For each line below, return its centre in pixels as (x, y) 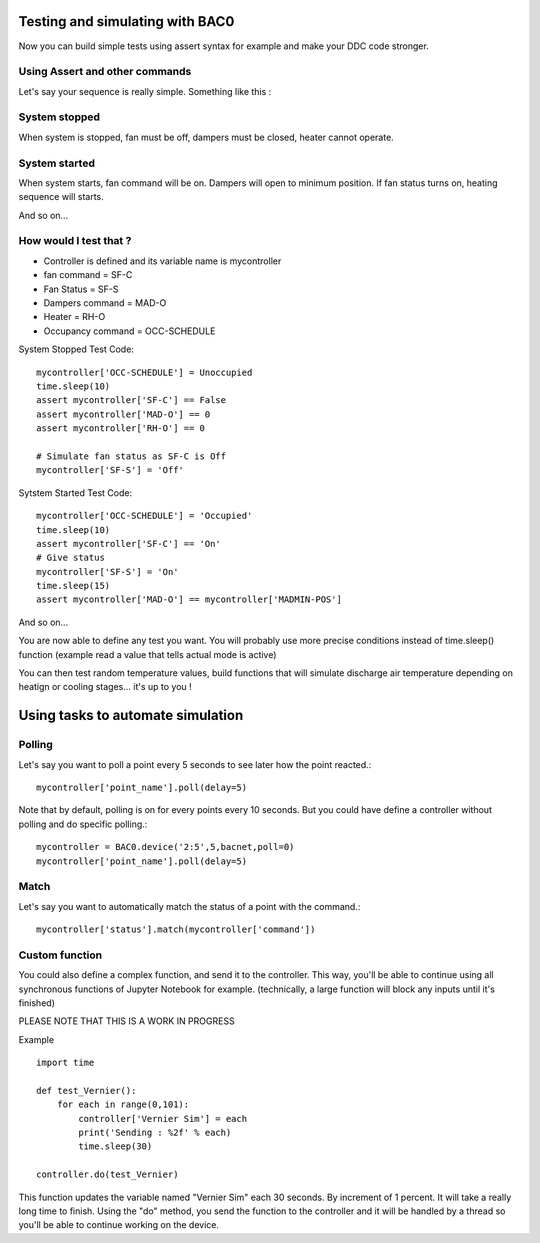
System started (56, 163)
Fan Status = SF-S (81, 289)
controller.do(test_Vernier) (107, 1174)
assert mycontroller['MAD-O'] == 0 (123, 414)
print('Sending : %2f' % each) (155, 1133)
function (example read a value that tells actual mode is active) (147, 654)
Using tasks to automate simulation (131, 715)
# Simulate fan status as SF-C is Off (131, 456)
